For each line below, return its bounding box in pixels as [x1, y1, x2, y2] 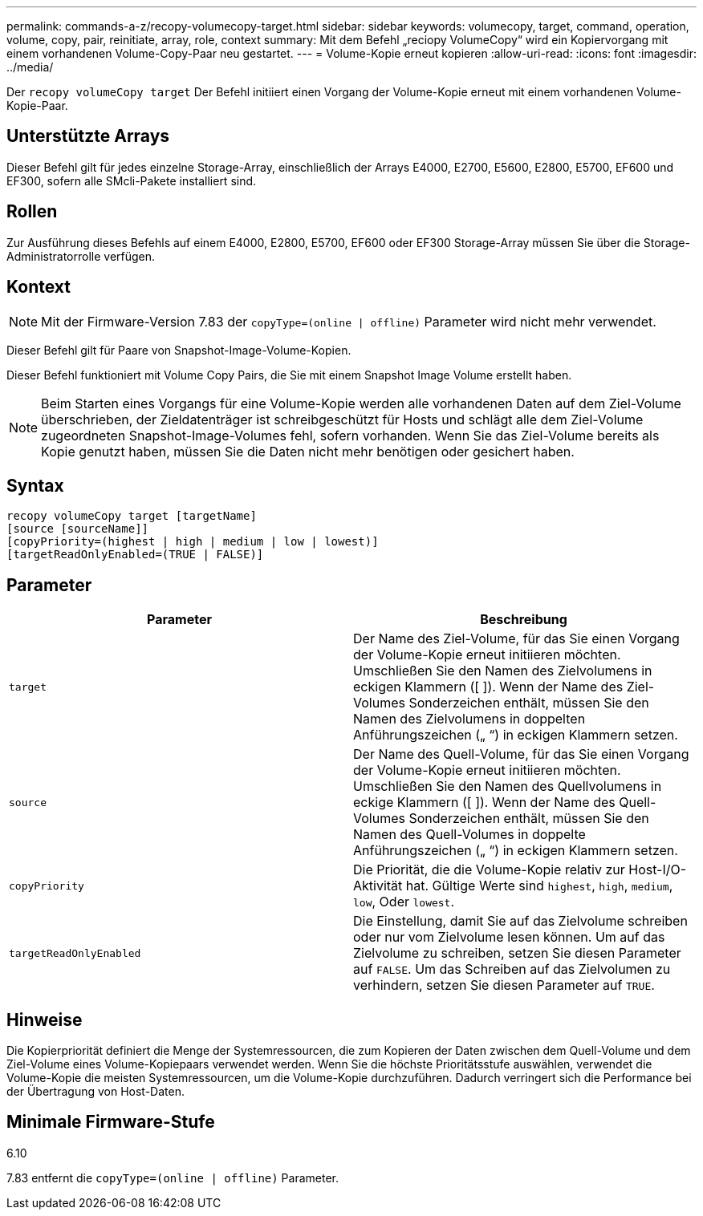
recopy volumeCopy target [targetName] [6, 509, 257, 523]
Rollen [6, 201, 58, 222]
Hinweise [6, 1009, 83, 1030]
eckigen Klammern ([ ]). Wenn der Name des [353, 679, 624, 695]
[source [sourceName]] [6, 522, 149, 536]
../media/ [6, 60, 54, 74]
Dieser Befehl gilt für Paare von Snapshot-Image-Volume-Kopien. [6, 343, 351, 357]
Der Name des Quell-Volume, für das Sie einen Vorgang [353, 746, 689, 763]
